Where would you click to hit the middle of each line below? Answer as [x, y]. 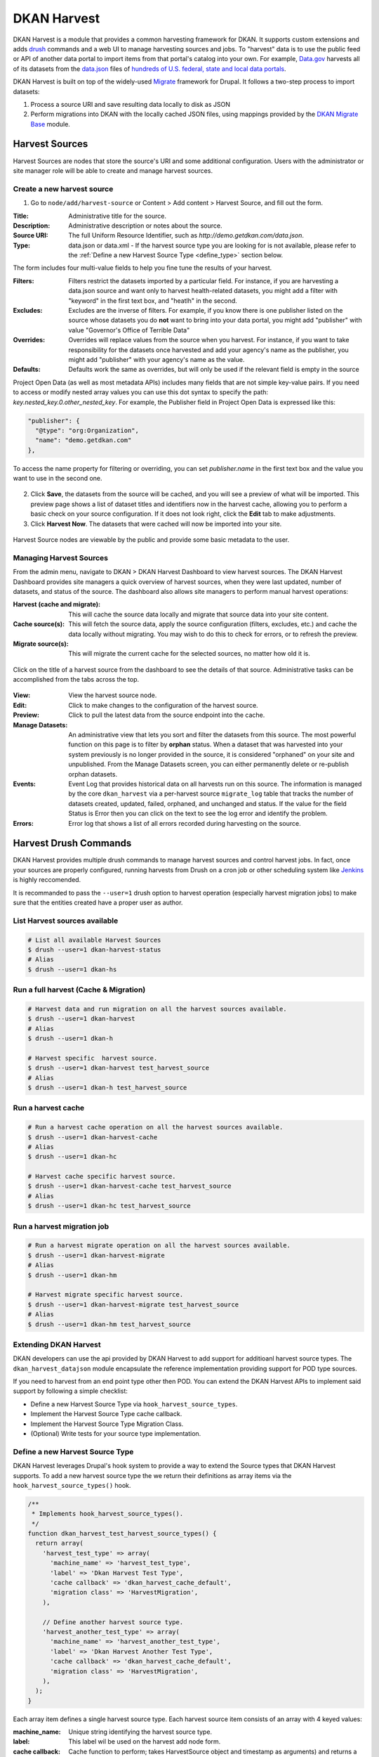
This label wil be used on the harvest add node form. [145, 1742]
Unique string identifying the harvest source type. [140, 1732]
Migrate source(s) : [41, 644]
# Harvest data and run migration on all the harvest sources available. [157, 1009]
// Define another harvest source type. [113, 1622]
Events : [25, 784]
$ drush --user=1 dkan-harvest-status [94, 949]
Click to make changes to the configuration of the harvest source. [164, 705]
